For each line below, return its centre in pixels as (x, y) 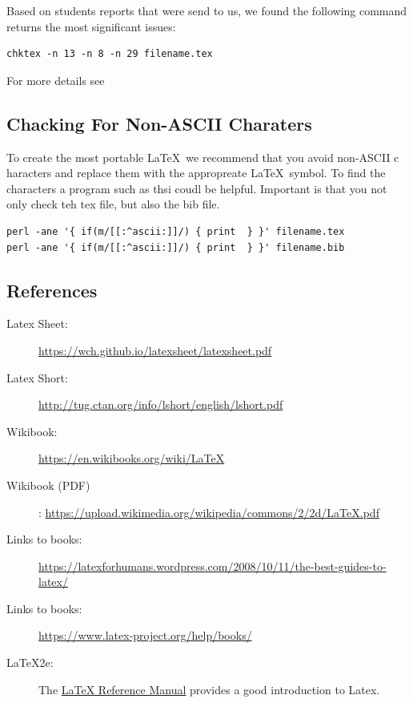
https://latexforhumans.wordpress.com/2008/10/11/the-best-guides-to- (213, 566)
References (52, 290)
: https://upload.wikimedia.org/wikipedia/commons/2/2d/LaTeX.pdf (209, 512)
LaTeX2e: (30, 663)
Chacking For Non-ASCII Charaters (159, 123)
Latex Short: (37, 377)
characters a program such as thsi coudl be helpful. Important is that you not (197, 188)
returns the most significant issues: (91, 26)
